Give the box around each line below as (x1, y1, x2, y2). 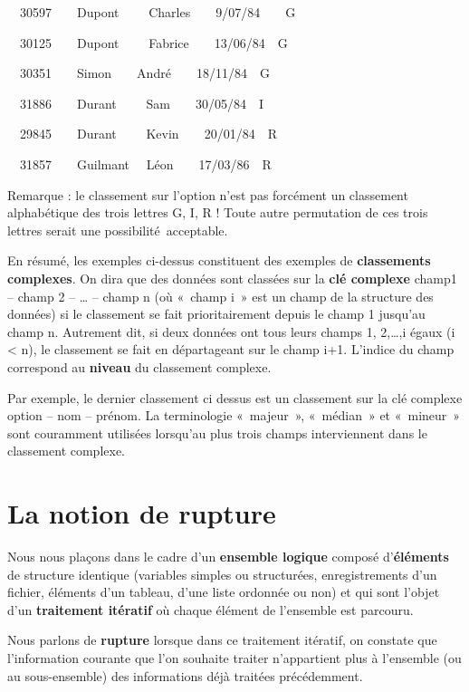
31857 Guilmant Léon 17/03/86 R (19, 154, 272, 173)
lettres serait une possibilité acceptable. (7, 220, 228, 239)
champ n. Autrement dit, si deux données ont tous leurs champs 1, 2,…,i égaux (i (7, 322, 455, 341)
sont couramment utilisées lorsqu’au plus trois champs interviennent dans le (7, 423, 427, 442)
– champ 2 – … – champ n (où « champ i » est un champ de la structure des (7, 286, 434, 305)
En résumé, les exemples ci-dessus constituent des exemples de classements (7, 251, 431, 270)
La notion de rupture (7, 495, 276, 532)
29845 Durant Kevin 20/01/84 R (19, 124, 277, 143)
